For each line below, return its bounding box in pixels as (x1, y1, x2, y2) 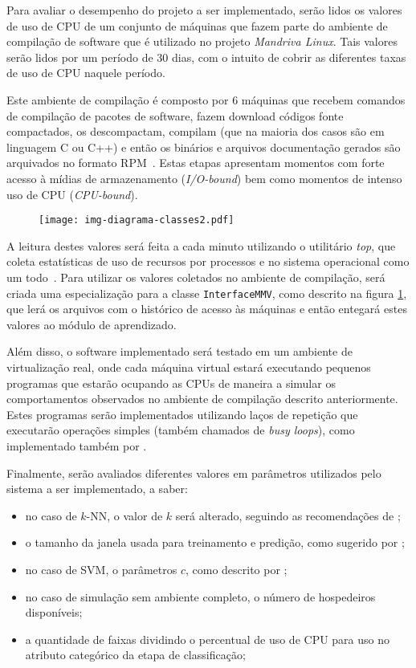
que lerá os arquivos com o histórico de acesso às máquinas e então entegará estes (6, 300, 407, 317)
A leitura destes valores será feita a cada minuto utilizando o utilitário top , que (6, 237, 396, 254)
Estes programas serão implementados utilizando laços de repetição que (6, 405, 358, 422)
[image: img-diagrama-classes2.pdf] (39, 214, 235, 226)
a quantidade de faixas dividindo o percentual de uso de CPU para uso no (25, 630, 390, 647)
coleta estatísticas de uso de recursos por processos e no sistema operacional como (6, 253, 410, 270)
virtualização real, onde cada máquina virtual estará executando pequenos (6, 359, 371, 375)
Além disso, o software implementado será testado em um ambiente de (6, 343, 353, 360)
